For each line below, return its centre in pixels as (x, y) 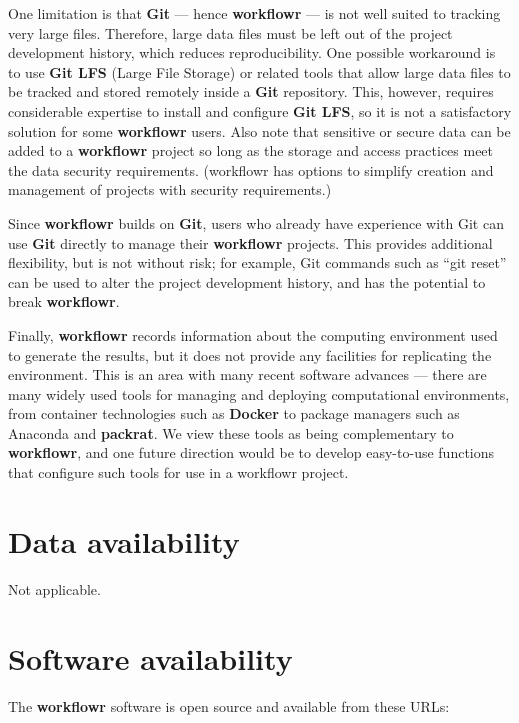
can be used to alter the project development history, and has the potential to (247, 281)
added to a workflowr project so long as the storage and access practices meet (251, 150)
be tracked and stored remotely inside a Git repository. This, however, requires (251, 91)
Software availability (150, 657)
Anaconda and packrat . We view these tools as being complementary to (231, 432)
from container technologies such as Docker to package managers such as (234, 413)
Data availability (124, 540)
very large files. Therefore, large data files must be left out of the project (230, 32)
